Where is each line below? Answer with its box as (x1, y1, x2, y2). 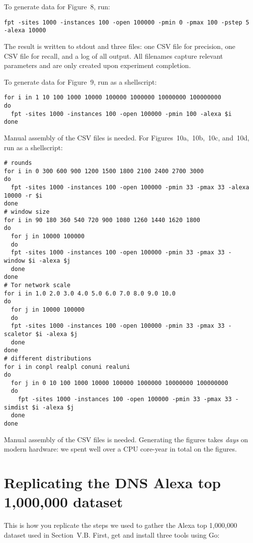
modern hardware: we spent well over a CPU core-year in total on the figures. (4, 444, 237, 454)
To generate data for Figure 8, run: (4, 1, 110, 11)
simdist (4, 404, 29, 411)
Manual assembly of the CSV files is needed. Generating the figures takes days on (4, 434, 248, 444)
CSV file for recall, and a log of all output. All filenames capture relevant (4, 50, 223, 61)
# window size (4, 208, 50, 216)
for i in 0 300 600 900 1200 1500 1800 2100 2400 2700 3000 (4, 167, 204, 175)
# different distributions (4, 355, 92, 362)
